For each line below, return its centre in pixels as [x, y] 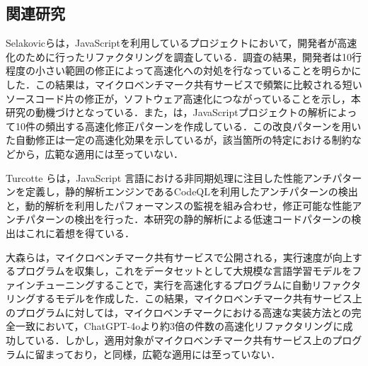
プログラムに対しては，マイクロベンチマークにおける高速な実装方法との [183, 312]
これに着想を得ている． [80, 233]
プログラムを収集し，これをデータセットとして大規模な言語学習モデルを [184, 271]
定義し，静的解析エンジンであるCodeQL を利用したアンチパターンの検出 [191, 191]
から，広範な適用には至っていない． [99, 153]
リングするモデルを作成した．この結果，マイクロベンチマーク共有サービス [179, 298]
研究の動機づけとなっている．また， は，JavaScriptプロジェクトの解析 [167, 112]
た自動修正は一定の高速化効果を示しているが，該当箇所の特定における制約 [179, 140]
